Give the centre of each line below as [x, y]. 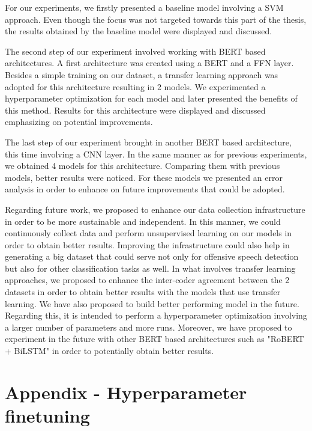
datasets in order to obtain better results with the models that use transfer [143, 292]
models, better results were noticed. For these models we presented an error [144, 177]
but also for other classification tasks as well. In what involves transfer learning [150, 268]
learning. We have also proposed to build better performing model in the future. [152, 303]
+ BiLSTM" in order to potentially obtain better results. [109, 351]
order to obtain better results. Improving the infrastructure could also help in [147, 244]
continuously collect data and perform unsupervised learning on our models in [148, 233]
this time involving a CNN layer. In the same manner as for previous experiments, [156, 154]
